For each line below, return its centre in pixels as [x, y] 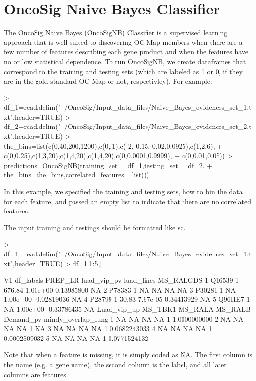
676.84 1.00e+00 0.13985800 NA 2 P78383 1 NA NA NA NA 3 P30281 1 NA [120, 289]
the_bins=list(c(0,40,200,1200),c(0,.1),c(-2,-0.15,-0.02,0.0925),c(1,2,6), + [113, 146]
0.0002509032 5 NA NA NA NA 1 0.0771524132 [76, 338]
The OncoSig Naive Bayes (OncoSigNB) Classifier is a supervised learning [116, 32]
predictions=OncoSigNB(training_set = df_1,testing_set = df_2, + [108, 165]
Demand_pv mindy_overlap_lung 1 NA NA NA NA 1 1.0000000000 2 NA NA [124, 318]
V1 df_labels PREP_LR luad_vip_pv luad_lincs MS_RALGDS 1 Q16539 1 [122, 280]
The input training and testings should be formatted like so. [95, 227]
